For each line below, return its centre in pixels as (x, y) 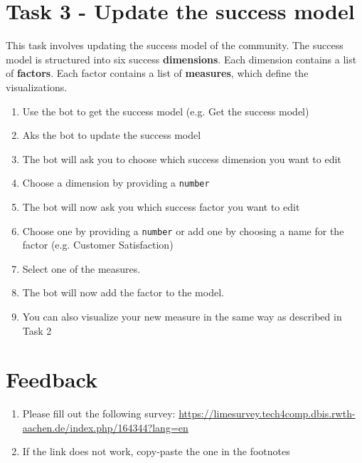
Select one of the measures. (81, 268)
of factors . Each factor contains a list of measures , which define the (157, 73)
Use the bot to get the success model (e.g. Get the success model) (166, 111)
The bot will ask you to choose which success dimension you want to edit (182, 158)
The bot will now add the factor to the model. (123, 292)
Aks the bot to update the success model (112, 135)
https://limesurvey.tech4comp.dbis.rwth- (267, 413)
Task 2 (37, 330)
